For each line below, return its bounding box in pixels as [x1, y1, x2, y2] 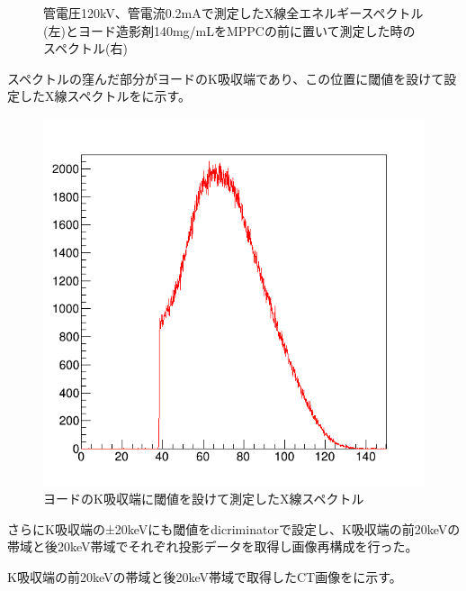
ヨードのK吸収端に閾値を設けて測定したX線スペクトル [43, 488, 364, 507]
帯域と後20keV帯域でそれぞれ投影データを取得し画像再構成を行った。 [7, 537, 418, 556]
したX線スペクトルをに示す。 [19, 86, 192, 105]
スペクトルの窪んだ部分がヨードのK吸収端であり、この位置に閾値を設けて [7, 68, 444, 87]
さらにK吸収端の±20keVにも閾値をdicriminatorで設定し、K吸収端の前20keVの [7, 519, 461, 538]
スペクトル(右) [43, 39, 128, 58]
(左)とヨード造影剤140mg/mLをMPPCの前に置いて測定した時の [43, 21, 416, 40]
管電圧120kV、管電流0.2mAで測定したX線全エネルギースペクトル [43, 4, 424, 22]
